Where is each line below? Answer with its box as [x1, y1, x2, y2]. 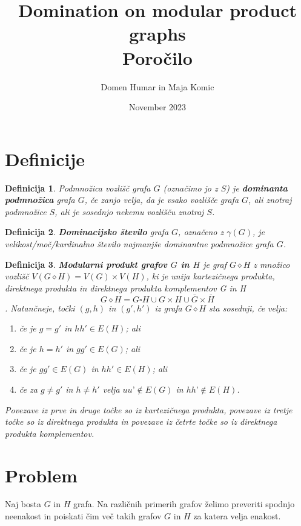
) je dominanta [226, 181, 288, 194]
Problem [5, 462, 78, 487]
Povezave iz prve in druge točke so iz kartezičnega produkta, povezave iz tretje [5, 403, 293, 416]
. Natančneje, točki [5, 301, 75, 314]
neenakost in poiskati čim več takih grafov [5, 510, 162, 522]
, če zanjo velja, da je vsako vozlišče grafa [84, 193, 239, 206]
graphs [129, 21, 186, 46]
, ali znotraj [248, 193, 292, 206]
